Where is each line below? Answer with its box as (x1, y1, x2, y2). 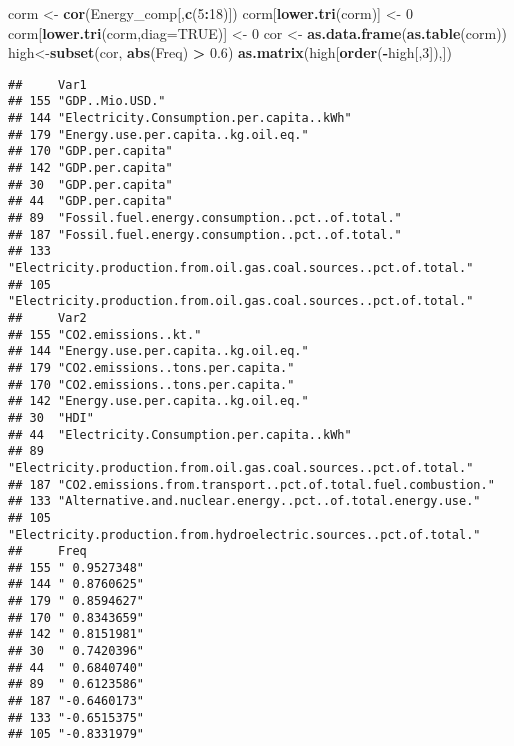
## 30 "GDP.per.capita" (8, 177, 173, 192)
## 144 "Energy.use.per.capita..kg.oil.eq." (8, 344, 309, 359)
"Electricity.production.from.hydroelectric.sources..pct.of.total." (8, 527, 481, 542)
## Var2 (8, 310, 87, 325)
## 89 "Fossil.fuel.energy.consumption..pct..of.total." (8, 211, 402, 226)
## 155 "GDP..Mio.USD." (8, 94, 166, 109)
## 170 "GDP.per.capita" (8, 144, 173, 159)
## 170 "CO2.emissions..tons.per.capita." (8, 377, 295, 392)
